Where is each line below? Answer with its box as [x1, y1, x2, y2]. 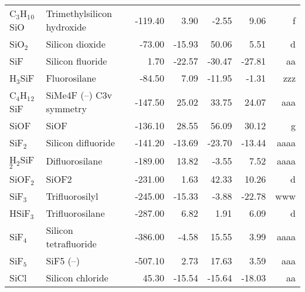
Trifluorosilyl [46, 189, 99, 203]
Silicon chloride [46, 270, 109, 284]
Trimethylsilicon [46, 6, 112, 20]
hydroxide [46, 20, 86, 33]
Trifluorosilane [46, 206, 105, 220]
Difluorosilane [46, 153, 103, 167]
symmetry [46, 102, 87, 115]
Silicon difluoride [46, 136, 115, 149]
